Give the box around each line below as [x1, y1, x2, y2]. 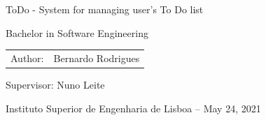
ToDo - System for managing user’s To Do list [6, 2, 204, 16]
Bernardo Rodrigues [53, 50, 140, 65]
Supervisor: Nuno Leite [6, 77, 105, 92]
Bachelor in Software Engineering [6, 25, 148, 40]
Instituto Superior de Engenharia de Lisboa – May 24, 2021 [6, 100, 261, 115]
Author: [10, 50, 44, 65]
